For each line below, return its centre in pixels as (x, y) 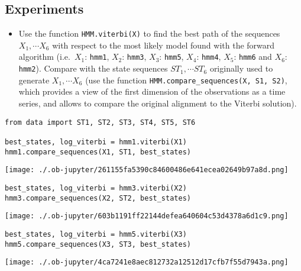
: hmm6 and (253, 57)
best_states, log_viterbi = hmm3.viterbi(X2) (96, 188)
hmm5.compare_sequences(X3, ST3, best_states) (98, 244)
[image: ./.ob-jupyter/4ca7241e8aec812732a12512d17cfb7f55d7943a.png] (147, 262)
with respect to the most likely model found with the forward (164, 45)
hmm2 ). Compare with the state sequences (93, 68)
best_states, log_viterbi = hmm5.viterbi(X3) (96, 234)
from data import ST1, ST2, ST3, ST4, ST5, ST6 (100, 122)
